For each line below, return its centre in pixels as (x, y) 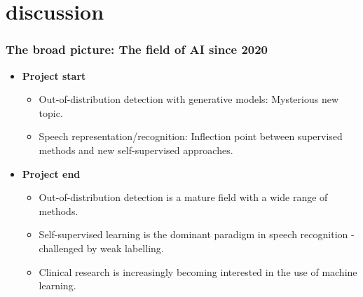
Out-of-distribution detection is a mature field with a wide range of (183, 197)
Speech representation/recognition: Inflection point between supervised (191, 136)
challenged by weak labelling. (101, 248)
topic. (51, 112)
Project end (51, 173)
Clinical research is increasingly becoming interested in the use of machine (198, 271)
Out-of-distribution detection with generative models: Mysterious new (189, 99)
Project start (54, 75)
